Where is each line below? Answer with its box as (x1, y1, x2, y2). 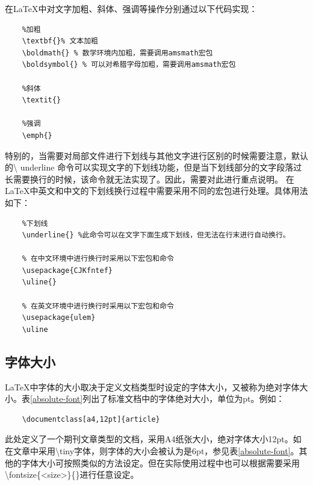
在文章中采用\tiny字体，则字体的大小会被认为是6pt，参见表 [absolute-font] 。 (5, 445, 299, 457)
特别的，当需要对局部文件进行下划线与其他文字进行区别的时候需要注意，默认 (5, 149, 308, 161)
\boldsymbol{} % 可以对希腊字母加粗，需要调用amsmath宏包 (22, 60, 236, 69)
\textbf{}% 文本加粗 (22, 37, 98, 46)
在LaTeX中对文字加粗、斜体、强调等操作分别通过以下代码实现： (5, 2, 258, 14)
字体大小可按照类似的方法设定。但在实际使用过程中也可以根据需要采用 (21, 456, 300, 469)
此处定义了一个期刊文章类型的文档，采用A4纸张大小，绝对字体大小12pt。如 (5, 433, 302, 445)
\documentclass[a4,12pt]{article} (22, 415, 160, 424)
